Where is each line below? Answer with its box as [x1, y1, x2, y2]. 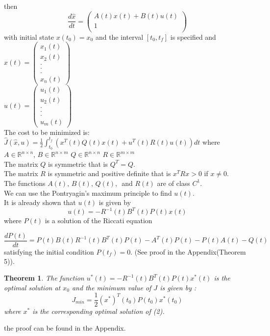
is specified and [170, 31, 216, 42]
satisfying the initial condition [4, 246, 94, 257]
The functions [4, 178, 46, 188]
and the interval [95, 31, 144, 42]
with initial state [4, 31, 54, 42]
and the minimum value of [72, 282, 151, 292]
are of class [157, 178, 190, 188]
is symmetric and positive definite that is [48, 168, 171, 179]
